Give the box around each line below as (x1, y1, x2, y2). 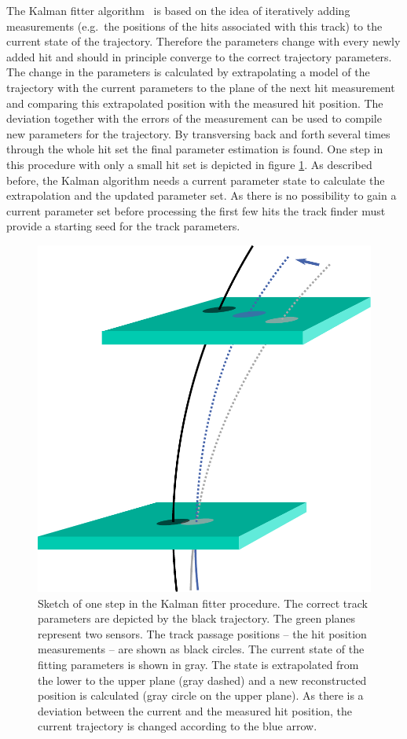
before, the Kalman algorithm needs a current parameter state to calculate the (6, 171, 385, 188)
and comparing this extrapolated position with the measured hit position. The (6, 94, 383, 111)
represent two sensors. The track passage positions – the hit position (38, 625, 367, 642)
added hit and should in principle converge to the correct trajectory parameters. (6, 48, 392, 64)
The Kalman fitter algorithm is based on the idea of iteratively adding (6, 2, 350, 18)
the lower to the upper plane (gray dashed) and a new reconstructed (38, 671, 367, 688)
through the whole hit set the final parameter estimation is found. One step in (6, 141, 383, 157)
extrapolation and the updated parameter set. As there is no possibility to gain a (6, 187, 397, 204)
